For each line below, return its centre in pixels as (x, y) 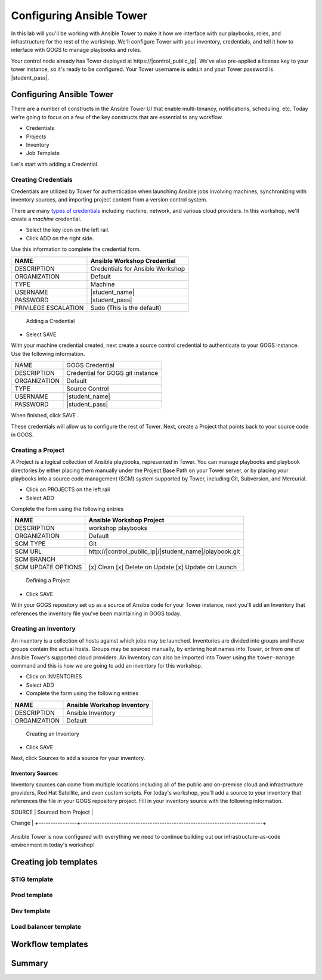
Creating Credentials (42, 179)
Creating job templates (54, 862)
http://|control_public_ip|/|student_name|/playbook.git (164, 551)
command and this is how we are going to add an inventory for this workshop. (107, 665)
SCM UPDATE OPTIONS (48, 567)
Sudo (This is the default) (126, 308)
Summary (30, 964)
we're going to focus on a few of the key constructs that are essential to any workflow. (117, 117)
